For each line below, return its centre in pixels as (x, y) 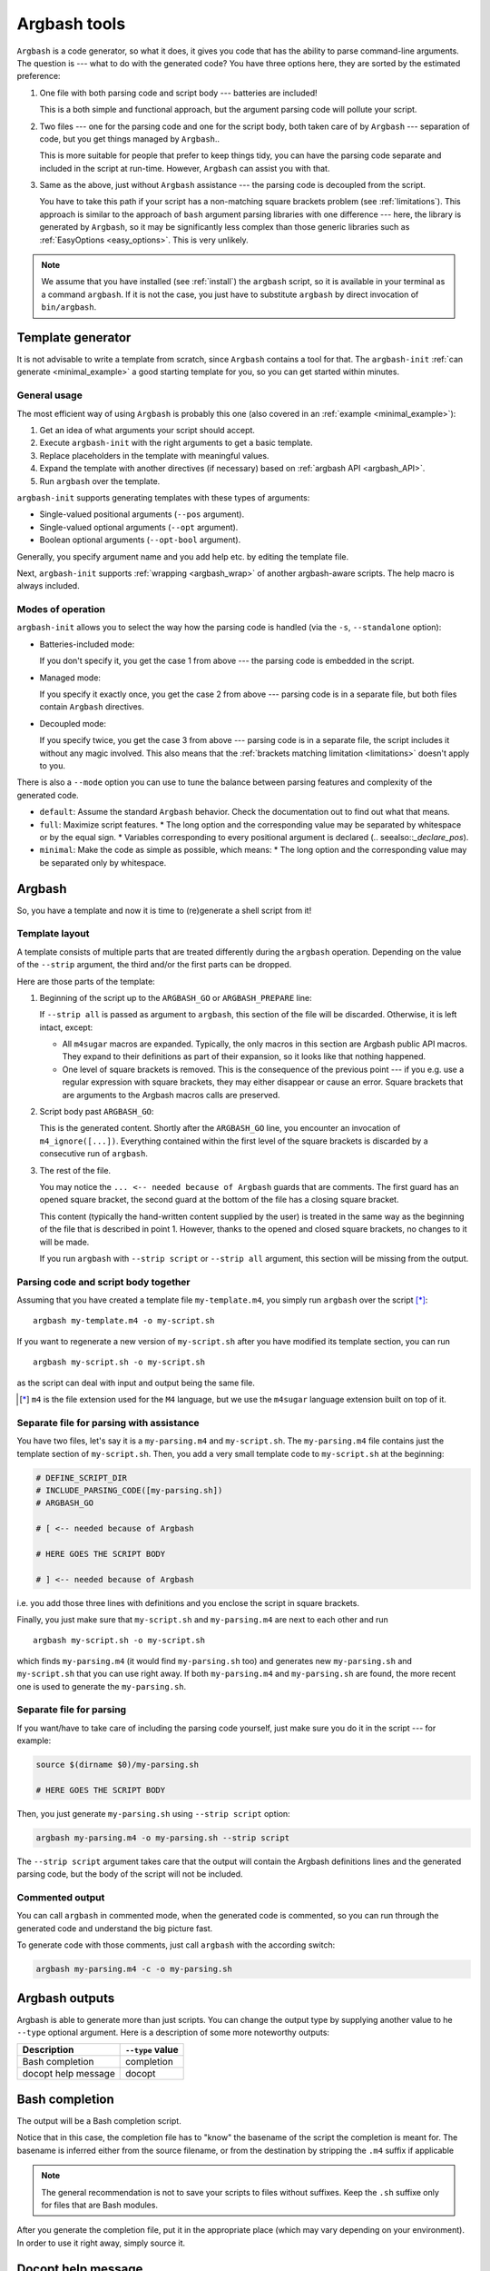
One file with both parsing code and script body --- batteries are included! (178, 93)
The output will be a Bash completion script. (99, 2120)
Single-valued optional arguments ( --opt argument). (139, 527)
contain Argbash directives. (92, 707)
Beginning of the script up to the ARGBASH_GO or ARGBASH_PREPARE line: (176, 997)
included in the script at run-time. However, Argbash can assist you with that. (185, 168)
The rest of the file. (75, 1170)
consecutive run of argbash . (94, 1154)
